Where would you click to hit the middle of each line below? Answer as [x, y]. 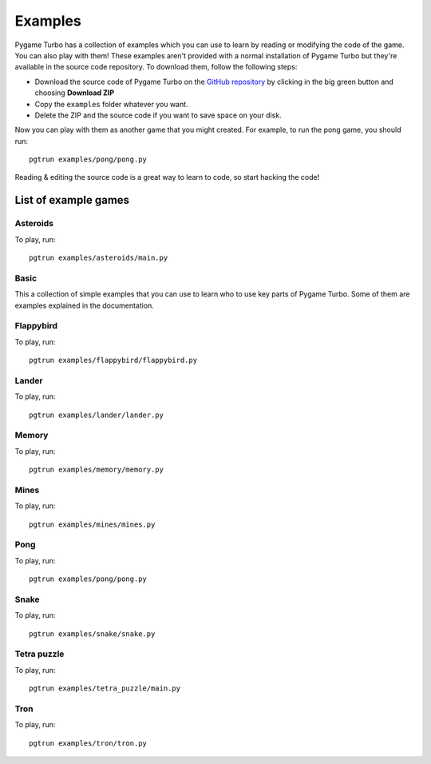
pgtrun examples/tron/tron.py [88, 743]
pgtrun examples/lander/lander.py [96, 415]
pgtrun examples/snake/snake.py [92, 634]
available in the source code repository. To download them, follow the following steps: [156, 67]
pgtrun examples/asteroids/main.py [99, 258]
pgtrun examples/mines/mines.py [92, 524]
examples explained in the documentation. [85, 305]
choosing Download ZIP [75, 93]
